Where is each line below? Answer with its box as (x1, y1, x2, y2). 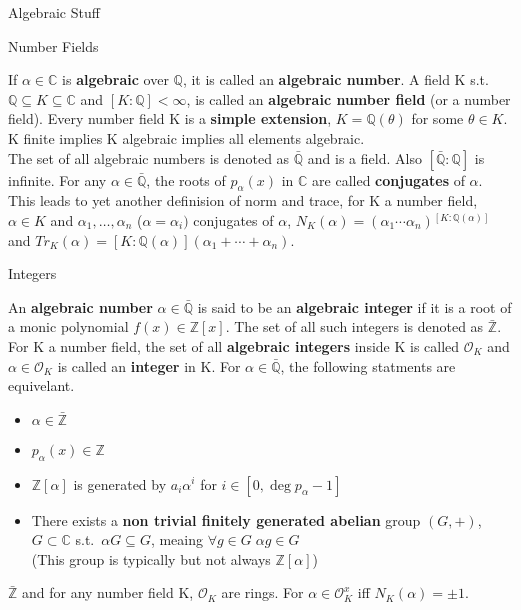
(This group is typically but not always (31, 548, 271, 569)
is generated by (73, 473, 167, 494)
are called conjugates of (312, 169, 465, 190)
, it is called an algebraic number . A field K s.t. (182, 69, 489, 90)
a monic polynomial (8, 316, 129, 337)
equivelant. (8, 375, 75, 396)
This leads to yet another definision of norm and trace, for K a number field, (8, 190, 478, 211)
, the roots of (146, 169, 226, 190)
